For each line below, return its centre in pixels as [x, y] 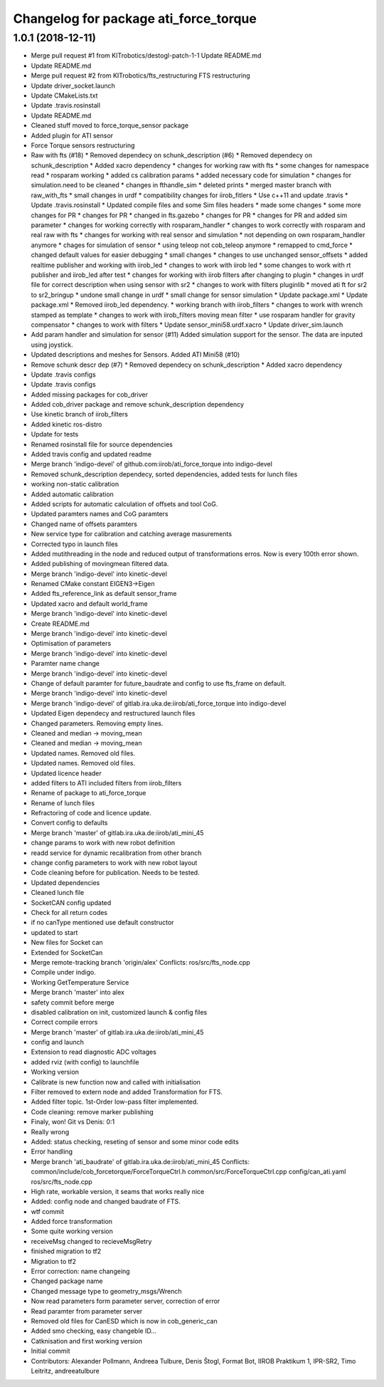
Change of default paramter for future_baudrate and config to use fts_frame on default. [159, 683]
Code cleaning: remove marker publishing [92, 1111]
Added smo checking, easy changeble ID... [94, 1331]
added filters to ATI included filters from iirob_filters [106, 783]
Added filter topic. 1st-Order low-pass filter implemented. [115, 1102]
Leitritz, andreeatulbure [65, 1371]
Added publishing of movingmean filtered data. [100, 564]
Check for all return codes [69, 912]
